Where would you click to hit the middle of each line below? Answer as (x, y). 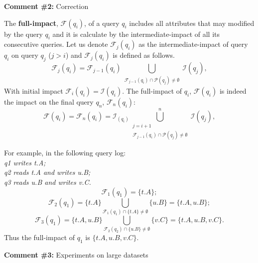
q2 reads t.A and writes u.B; (47, 172)
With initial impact (34, 90)
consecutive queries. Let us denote (56, 44)
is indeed (233, 90)
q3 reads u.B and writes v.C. (48, 182)
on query (25, 55)
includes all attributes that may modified (192, 23)
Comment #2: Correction (46, 6)
